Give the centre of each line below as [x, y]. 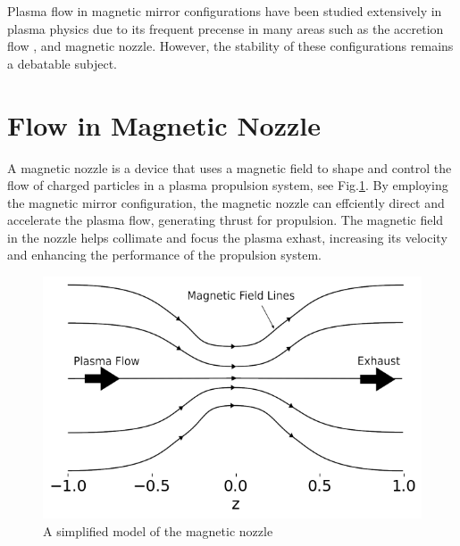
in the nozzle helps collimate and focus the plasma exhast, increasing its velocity [227, 237]
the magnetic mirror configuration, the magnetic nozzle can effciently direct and [226, 202]
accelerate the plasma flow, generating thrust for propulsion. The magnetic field [226, 220]
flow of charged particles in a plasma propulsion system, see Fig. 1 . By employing [228, 185]
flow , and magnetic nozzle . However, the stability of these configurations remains [230, 46]
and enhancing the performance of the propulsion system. [164, 255]
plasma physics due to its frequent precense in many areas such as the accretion [226, 28]
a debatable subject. [62, 63]
